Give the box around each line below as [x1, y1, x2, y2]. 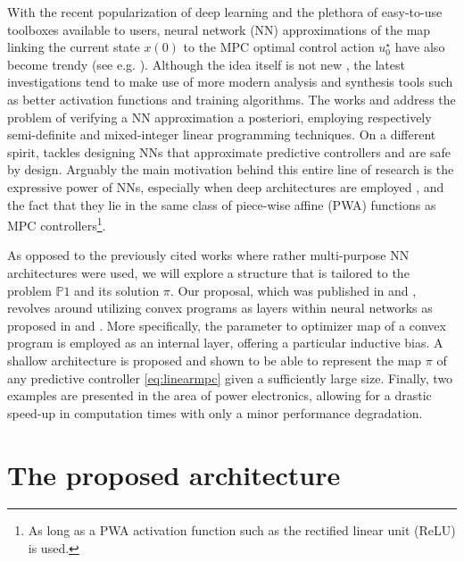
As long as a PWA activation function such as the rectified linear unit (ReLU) [28, 521, 456, 540]
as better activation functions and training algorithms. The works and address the [7, 89, 456, 108]
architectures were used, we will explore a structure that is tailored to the [7, 263, 410, 281]
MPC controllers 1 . [7, 214, 106, 234]
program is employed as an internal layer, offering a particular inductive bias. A [7, 333, 443, 352]
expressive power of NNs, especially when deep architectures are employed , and [7, 177, 444, 196]
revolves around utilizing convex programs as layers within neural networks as [7, 298, 433, 317]
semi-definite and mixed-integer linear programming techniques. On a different [7, 125, 436, 144]
